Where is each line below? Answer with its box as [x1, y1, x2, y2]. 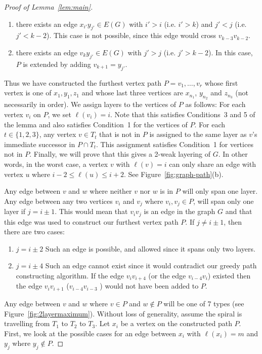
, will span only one [193, 195, 254, 206]
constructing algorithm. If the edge [16, 270, 124, 280]
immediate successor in [4, 138, 75, 149]
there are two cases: [4, 226, 65, 237]
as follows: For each [185, 99, 246, 110]
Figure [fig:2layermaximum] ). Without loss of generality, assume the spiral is [4, 308, 242, 318]
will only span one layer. [182, 186, 258, 196]
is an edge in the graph [144, 206, 215, 217]
